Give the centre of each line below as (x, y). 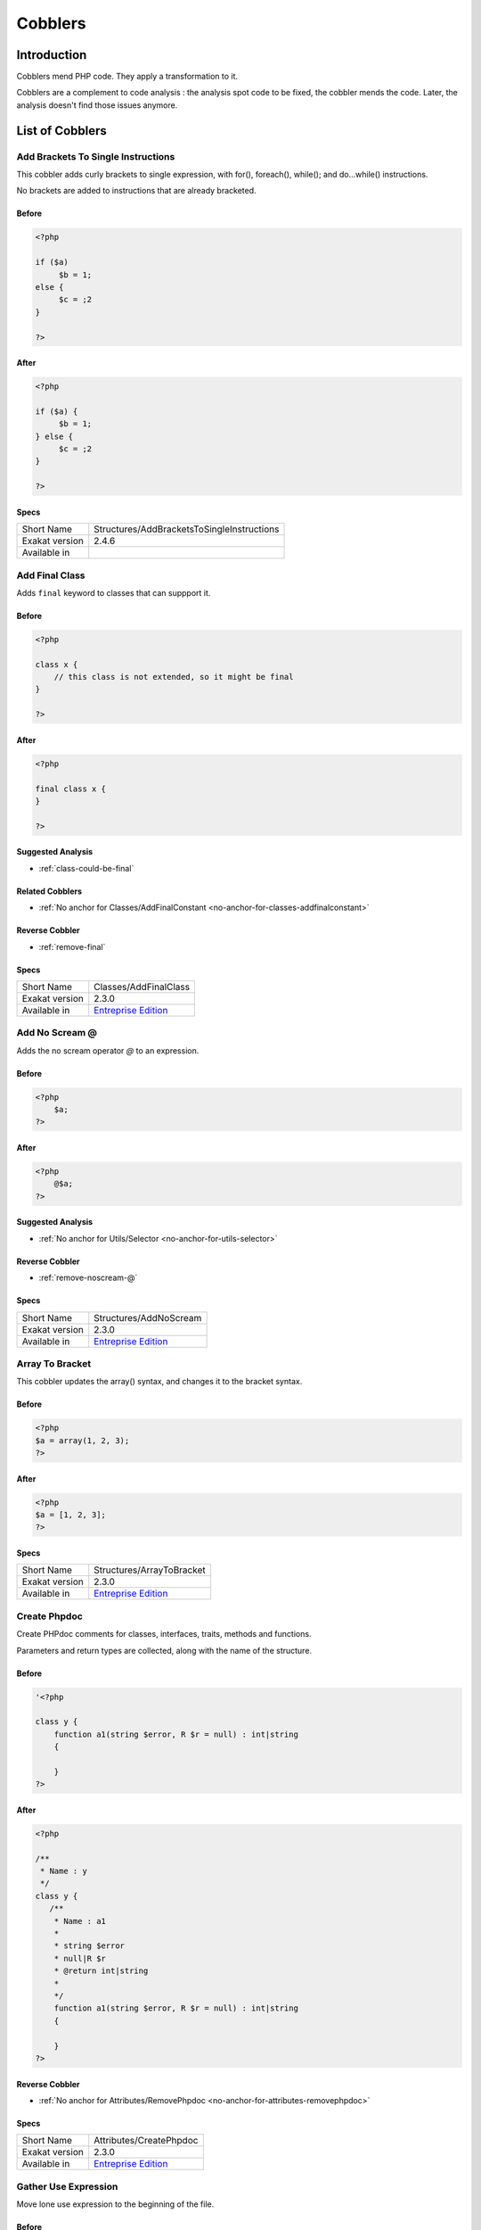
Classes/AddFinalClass (142, 987)
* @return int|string (101, 1971)
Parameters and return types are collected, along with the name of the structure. (164, 1650)
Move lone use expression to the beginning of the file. (115, 2204)
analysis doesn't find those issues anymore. (97, 105)
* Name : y (64, 1871)
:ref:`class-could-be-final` (86, 868)
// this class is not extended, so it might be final (174, 677)
